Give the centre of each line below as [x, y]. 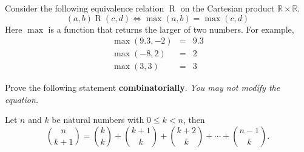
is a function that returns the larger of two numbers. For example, [171, 29]
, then [194, 120]
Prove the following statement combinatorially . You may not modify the [143, 88]
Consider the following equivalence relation [85, 8]
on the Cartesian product [228, 8]
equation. [22, 99]
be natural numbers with [98, 120]
